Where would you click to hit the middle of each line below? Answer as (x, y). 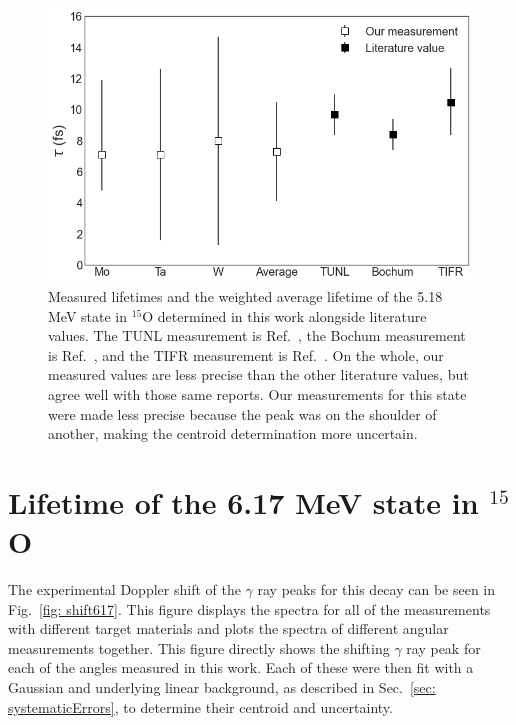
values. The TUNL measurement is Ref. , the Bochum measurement (257, 335)
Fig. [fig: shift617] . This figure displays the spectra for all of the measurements (249, 608)
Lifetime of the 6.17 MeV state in (243, 501)
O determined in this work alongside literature (284, 315)
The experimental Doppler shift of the (124, 589)
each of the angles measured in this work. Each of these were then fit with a (241, 667)
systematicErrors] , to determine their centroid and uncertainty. (200, 706)
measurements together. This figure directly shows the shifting (199, 647)
